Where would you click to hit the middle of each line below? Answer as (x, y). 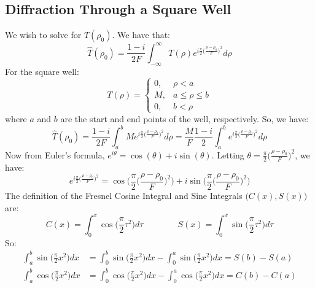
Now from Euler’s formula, (55, 154)
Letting (231, 154)
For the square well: (42, 71)
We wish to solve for (43, 35)
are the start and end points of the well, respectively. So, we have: (185, 118)
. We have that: (141, 35)
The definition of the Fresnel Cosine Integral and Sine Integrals (124, 196)
